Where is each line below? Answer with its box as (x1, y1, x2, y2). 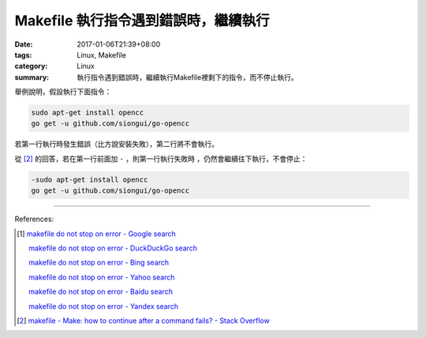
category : (14, 62, 48, 71)
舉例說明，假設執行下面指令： (14, 87, 112, 96)
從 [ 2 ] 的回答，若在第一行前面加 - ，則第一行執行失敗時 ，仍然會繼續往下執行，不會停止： (14, 154, 308, 163)
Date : (14, 39, 33, 49)
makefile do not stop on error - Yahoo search (28, 272, 175, 282)
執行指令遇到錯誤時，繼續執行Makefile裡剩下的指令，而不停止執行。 (77, 72, 299, 82)
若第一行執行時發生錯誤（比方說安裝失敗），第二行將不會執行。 (14, 139, 219, 149)
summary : (14, 72, 50, 82)
